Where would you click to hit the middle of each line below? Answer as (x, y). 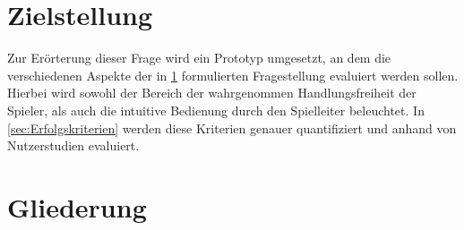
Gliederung (77, 206)
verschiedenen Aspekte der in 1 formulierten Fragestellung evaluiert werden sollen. (233, 75)
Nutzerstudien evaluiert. (73, 145)
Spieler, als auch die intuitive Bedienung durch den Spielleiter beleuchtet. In (216, 110)
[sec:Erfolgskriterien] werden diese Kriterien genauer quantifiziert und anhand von (232, 128)
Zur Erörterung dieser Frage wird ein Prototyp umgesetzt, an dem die (199, 58)
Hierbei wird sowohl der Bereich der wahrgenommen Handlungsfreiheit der (212, 93)
